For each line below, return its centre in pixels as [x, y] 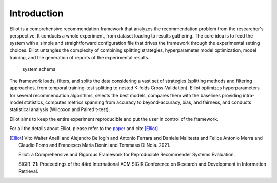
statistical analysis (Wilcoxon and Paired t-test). [60, 109]
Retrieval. [28, 171]
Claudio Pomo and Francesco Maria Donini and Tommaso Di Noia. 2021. [94, 145]
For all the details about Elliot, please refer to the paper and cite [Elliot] [84, 129]
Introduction [36, 13]
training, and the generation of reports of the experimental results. [80, 58]
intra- [249, 95]
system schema [39, 69]
